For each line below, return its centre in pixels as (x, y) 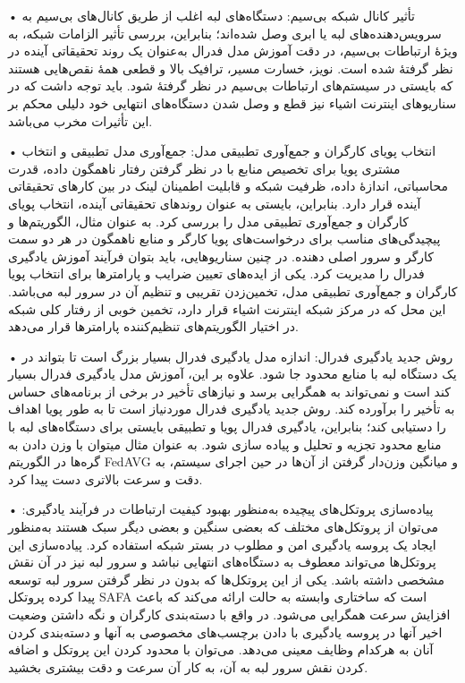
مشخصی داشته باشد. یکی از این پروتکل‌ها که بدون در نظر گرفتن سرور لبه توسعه (227, 579)
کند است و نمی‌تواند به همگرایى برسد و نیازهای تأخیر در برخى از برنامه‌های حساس (229, 391)
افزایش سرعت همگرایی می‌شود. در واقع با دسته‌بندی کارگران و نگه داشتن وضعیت (229, 614)
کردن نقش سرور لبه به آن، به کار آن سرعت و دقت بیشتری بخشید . (188, 666)
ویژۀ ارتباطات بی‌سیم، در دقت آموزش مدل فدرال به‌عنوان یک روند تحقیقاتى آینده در (233, 51)
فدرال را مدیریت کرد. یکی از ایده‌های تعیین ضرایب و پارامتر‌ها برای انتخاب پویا (216, 273)
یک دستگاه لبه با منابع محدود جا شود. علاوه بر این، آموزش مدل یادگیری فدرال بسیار (232, 374)
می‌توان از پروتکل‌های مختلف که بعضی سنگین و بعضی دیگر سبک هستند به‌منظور (223, 527)
